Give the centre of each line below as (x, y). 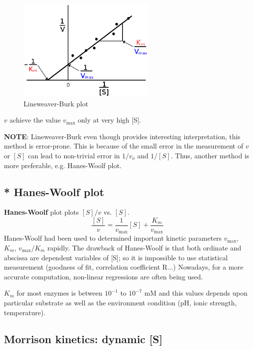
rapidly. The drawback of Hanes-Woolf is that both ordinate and (144, 248)
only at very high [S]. (109, 120)
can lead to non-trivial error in (74, 155)
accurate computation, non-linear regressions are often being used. (103, 276)
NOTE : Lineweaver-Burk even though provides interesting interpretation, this (122, 136)
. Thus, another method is (210, 155)
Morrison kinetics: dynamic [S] (83, 338)
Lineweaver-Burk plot (56, 103)
